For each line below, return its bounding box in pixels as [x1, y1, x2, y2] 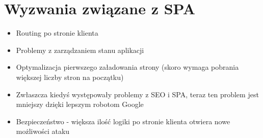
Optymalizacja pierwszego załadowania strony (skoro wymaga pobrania [16, 62, 239, 72]
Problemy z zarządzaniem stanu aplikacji [16, 44, 144, 55]
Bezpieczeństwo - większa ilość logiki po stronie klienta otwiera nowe [16, 116, 230, 126]
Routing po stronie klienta [16, 27, 98, 38]
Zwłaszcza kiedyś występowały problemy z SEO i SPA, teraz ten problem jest [16, 89, 259, 99]
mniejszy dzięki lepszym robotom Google [16, 99, 144, 109]
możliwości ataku [16, 126, 70, 136]
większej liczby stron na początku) [16, 71, 124, 82]
